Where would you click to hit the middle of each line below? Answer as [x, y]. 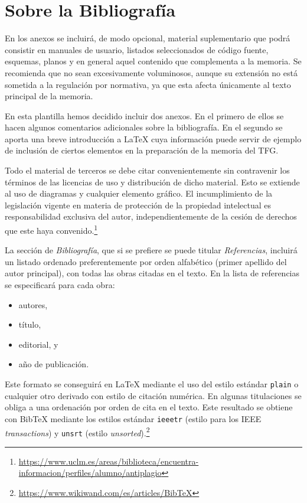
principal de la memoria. [49, 96]
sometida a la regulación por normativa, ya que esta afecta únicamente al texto [148, 84]
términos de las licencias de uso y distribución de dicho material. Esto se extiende [152, 182]
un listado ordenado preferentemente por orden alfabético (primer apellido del [146, 261]
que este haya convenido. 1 [51, 229]
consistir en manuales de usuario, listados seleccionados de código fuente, [137, 49]
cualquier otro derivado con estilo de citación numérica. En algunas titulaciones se [153, 395]
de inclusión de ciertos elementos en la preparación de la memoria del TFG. [142, 150]
